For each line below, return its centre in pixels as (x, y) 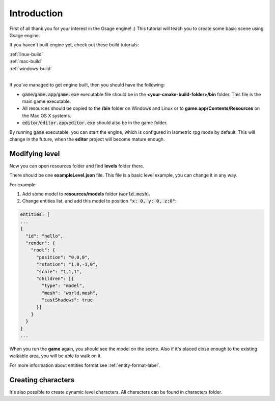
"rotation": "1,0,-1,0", (67, 264)
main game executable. (47, 101)
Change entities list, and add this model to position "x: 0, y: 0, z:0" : (99, 201)
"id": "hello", (45, 236)
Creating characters (42, 380)
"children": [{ (55, 278)
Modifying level (35, 153)
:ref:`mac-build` (26, 62)
